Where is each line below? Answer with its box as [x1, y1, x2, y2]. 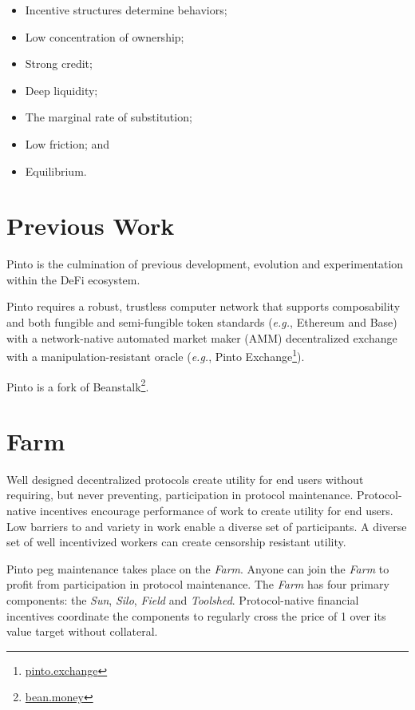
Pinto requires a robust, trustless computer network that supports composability [6, 298, 401, 315]
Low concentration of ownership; [25, 28, 184, 45]
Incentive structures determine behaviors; [25, 2, 227, 18]
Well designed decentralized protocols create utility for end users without [6, 470, 364, 487]
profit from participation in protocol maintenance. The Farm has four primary [6, 576, 389, 593]
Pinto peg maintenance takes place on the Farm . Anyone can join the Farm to [6, 560, 389, 577]
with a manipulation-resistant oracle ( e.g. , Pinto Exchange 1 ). [6, 346, 305, 364]
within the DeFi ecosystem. [6, 271, 140, 288]
